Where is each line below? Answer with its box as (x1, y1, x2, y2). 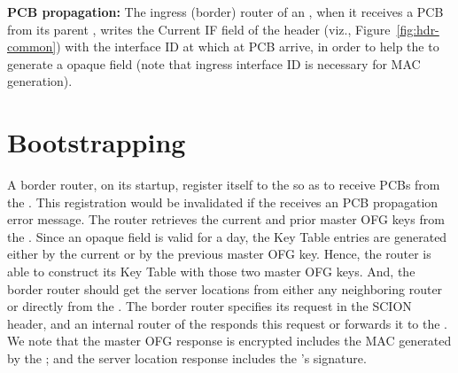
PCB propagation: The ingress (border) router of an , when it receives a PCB (7, 3, 444, 20)
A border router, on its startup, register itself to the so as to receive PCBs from (7, 175, 440, 194)
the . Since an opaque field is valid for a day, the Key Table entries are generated (7, 227, 447, 245)
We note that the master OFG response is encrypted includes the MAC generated (7, 331, 452, 350)
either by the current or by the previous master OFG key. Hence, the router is (7, 245, 431, 263)
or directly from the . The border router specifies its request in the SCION (7, 297, 412, 315)
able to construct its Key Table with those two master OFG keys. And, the (7, 262, 415, 281)
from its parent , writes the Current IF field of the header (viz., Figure (7, 19, 391, 38)
